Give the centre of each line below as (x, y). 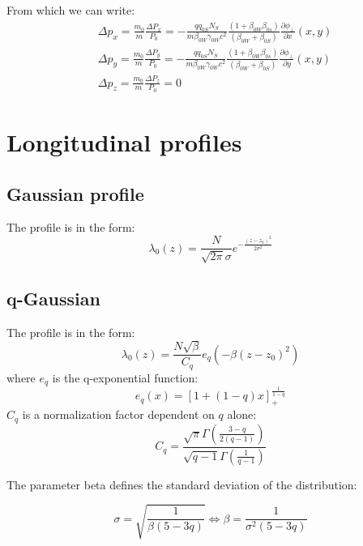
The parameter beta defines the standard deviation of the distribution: (182, 484)
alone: (242, 414)
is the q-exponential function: (125, 377)
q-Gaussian (53, 298)
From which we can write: (71, 10)
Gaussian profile (75, 193)
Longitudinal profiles (124, 142)
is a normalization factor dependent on (118, 414)
